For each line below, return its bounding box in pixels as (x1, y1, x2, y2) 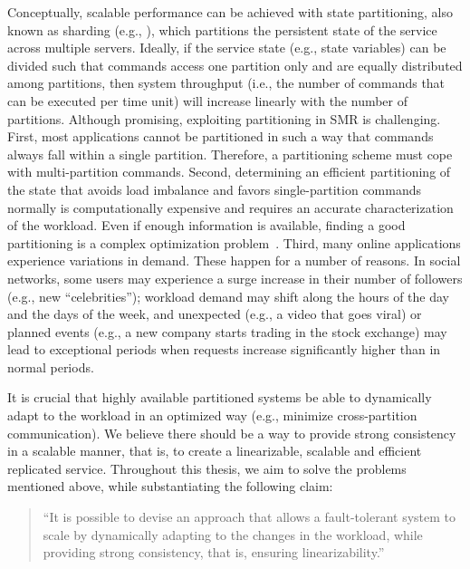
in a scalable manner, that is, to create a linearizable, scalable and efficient (7, 441, 422, 460)
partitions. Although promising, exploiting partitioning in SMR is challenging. (7, 109, 441, 128)
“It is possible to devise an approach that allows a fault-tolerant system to (43, 507, 456, 526)
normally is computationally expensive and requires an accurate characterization (7, 198, 454, 217)
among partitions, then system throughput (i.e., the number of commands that (7, 73, 446, 92)
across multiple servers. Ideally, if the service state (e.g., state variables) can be (7, 38, 446, 57)
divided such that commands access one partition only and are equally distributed (7, 55, 463, 74)
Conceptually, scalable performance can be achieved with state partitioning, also (7, 3, 453, 21)
